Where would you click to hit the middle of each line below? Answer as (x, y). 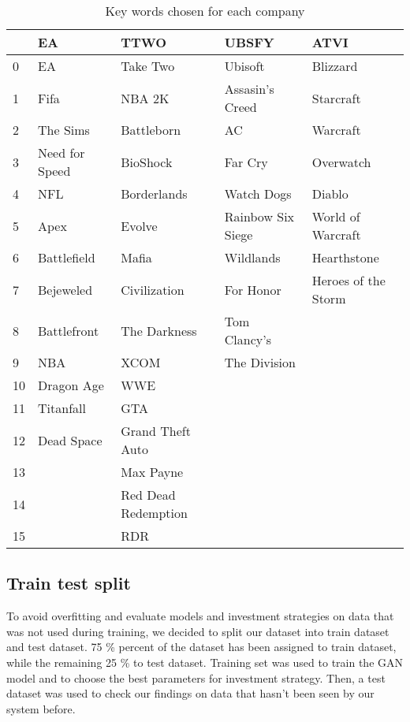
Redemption (154, 513)
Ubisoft (244, 66)
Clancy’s (248, 339)
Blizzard (335, 66)
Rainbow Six (259, 216)
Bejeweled (65, 289)
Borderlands (154, 194)
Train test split (69, 583)
